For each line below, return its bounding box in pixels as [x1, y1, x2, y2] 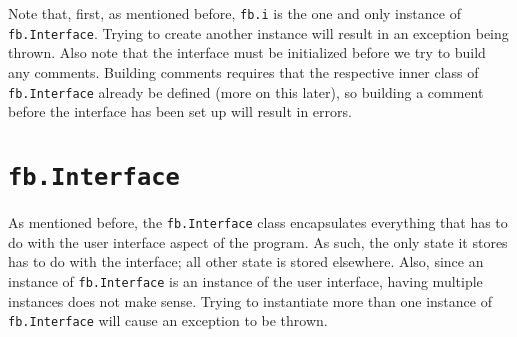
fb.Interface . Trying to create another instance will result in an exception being [8, 22, 509, 43]
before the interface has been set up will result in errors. [8, 101, 352, 122]
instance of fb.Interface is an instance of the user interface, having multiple [8, 270, 483, 291]
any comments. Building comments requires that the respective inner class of [8, 61, 479, 82]
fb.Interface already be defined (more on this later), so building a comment [8, 81, 484, 102]
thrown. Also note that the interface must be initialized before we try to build [8, 42, 486, 63]
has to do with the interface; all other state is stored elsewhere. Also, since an [8, 251, 484, 272]
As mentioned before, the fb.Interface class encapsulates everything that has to [8, 212, 508, 232]
